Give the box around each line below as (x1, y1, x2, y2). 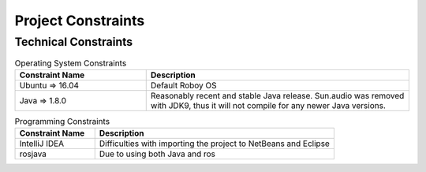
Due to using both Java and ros (99, 148, 216, 159)
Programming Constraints (14, 115, 110, 126)
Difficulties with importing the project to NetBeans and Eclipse (99, 138, 331, 149)
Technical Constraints (14, 35, 133, 49)
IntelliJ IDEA (19, 138, 65, 149)
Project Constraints (14, 12, 145, 29)
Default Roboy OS (150, 80, 217, 91)
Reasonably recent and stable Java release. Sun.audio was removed (150, 90, 405, 101)
